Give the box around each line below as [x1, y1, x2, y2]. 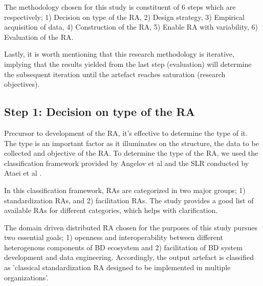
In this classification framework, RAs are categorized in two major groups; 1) [4, 184, 246, 195]
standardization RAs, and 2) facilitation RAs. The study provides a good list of [4, 195, 254, 205]
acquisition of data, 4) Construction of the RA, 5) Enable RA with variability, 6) [4, 21, 258, 32]
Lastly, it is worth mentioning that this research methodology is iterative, [4, 49, 234, 59]
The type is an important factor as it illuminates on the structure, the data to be [4, 137, 259, 148]
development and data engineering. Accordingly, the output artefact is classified [4, 252, 254, 263]
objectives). [4, 79, 40, 89]
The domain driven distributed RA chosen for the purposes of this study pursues [4, 222, 257, 232]
